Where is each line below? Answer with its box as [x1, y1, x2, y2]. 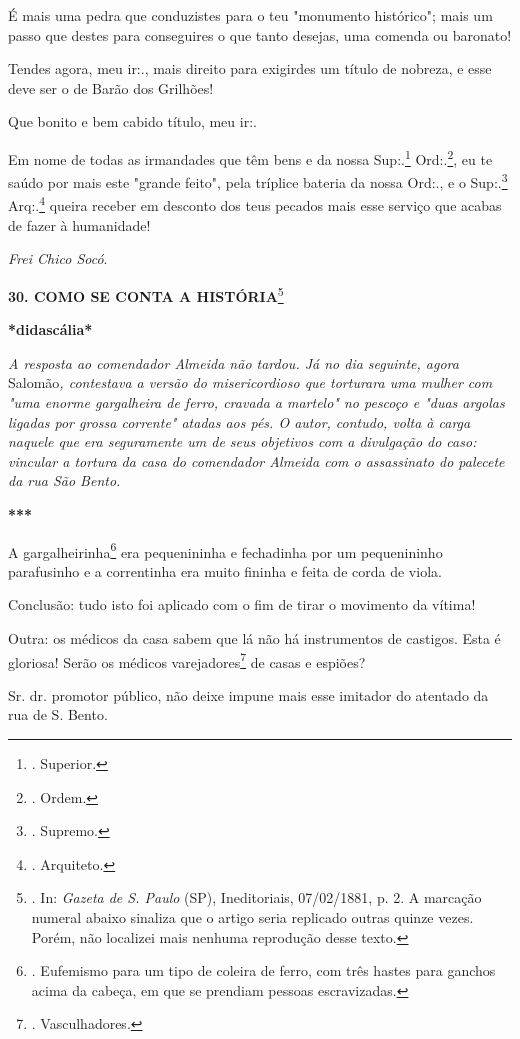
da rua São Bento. [8, 470, 121, 491]
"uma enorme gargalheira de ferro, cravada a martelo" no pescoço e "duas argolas [8, 391, 505, 412]
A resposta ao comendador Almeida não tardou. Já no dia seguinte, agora [8, 352, 459, 373]
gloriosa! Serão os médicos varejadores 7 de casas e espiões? [8, 648, 366, 672]
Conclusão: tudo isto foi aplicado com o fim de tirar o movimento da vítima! [8, 594, 476, 615]
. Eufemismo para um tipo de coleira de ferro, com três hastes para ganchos [31, 960, 496, 981]
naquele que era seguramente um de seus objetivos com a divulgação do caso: [8, 431, 477, 452]
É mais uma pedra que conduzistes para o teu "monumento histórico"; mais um [8, 5, 493, 25]
